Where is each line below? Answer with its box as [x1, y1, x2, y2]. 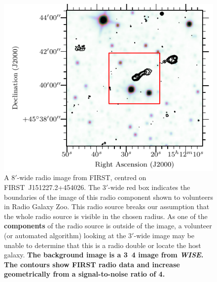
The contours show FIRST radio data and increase [4, 259, 180, 269]
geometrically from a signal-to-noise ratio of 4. [4, 269, 165, 279]
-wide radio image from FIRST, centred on [17, 172, 146, 183]
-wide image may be [134, 230, 194, 241]
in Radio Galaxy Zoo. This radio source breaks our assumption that [4, 201, 210, 212]
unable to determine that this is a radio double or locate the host [4, 240, 201, 250]
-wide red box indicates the [108, 182, 190, 192]
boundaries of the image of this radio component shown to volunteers [4, 191, 213, 202]
